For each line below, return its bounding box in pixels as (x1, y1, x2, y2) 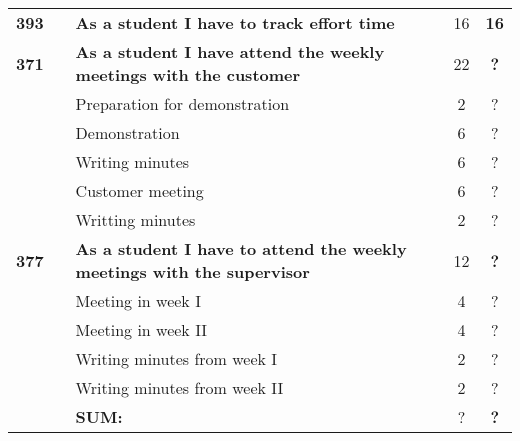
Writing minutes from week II (75, 376, 284, 399)
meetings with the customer (75, 63, 301, 86)
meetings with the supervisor (75, 260, 310, 283)
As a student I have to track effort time (75, 11, 395, 34)
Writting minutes (75, 208, 196, 231)
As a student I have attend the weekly (75, 40, 385, 63)
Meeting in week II (75, 318, 208, 341)
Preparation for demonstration (75, 92, 290, 115)
